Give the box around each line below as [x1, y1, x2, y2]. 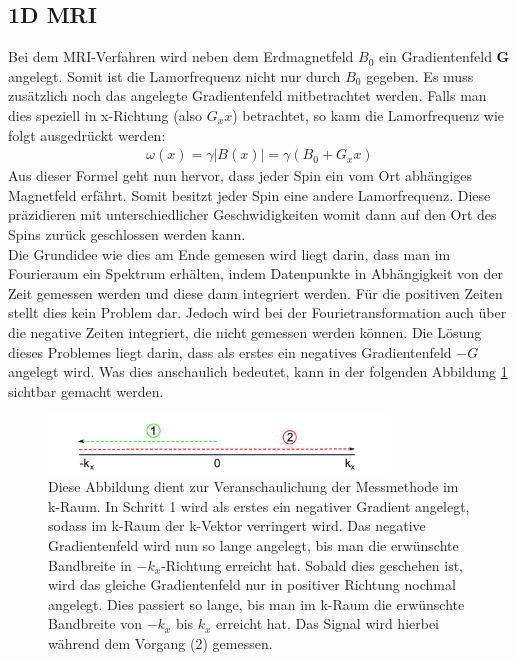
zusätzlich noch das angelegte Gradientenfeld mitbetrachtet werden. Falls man [8, 85, 487, 106]
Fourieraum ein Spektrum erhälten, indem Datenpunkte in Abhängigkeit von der [8, 263, 503, 284]
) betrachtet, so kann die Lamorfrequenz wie [232, 104, 504, 125]
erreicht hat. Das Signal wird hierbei [216, 613, 440, 634]
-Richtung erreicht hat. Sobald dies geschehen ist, [161, 554, 464, 575]
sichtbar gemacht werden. [8, 380, 164, 401]
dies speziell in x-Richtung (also [8, 104, 203, 125]
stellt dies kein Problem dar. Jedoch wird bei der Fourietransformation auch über [8, 302, 507, 323]
